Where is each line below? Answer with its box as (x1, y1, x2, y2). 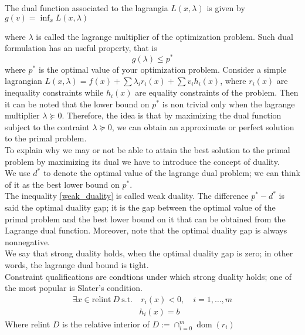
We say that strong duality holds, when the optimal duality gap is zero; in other (5, 247, 293, 259)
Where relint (5, 317, 50, 330)
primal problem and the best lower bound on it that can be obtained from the (5, 212, 286, 225)
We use (5, 167, 30, 179)
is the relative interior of (62, 317, 150, 330)
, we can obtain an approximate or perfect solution (111, 120, 294, 133)
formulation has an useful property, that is (5, 42, 157, 54)
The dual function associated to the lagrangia (5, 2, 168, 13)
